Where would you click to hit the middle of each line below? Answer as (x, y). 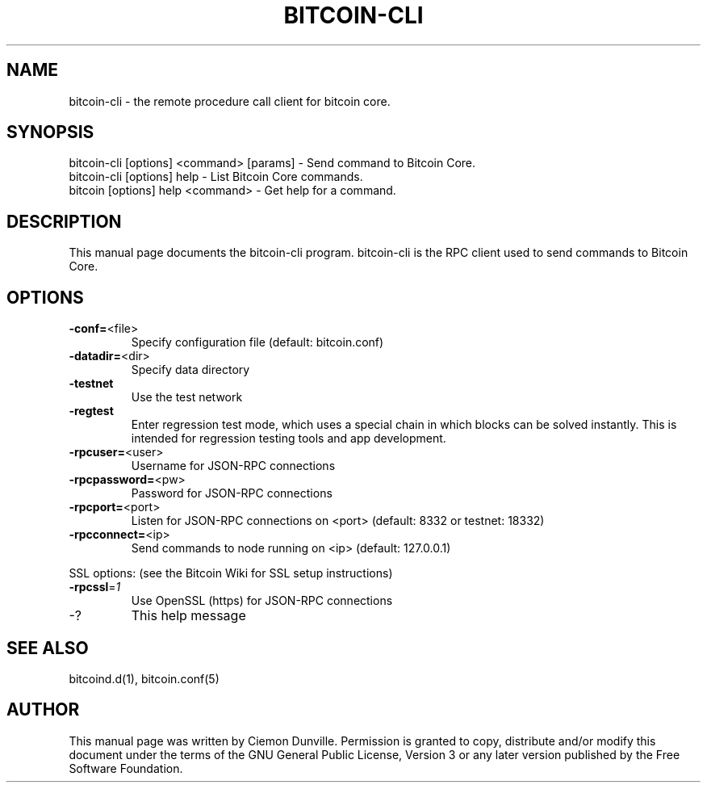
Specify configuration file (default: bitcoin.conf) (257, 342)
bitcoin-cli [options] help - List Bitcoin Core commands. (216, 177)
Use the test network (187, 397)
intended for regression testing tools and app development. (289, 439)
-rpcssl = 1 (95, 587)
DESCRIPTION (64, 221)
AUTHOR (43, 710)
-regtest (91, 411)
